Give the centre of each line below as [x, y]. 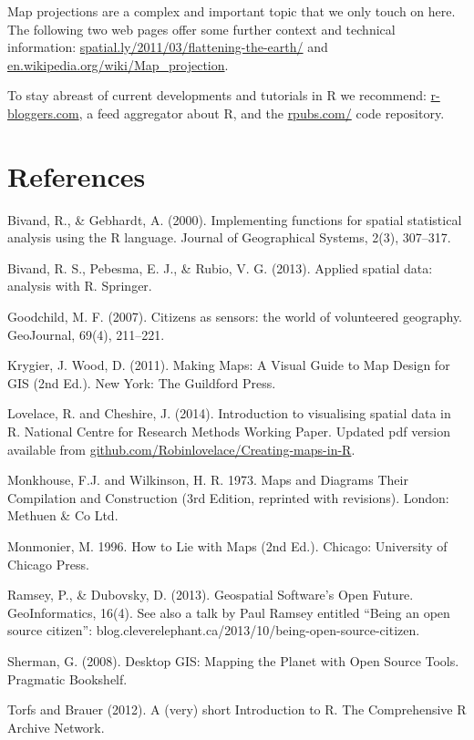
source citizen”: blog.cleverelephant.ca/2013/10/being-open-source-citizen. [214, 630]
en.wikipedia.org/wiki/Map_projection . [118, 64]
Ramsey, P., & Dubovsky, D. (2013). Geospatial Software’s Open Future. [211, 595]
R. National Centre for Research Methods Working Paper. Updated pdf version [229, 432]
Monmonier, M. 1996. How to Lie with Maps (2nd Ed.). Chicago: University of [227, 546]
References [77, 175]
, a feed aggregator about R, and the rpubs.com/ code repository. [262, 113]
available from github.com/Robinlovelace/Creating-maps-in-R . [181, 449]
